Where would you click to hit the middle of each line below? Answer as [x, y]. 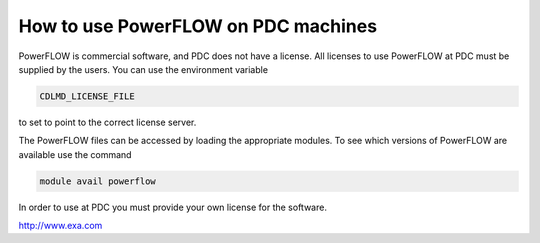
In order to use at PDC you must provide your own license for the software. [172, 207]
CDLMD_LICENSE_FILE [87, 96]
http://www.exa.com [60, 226]
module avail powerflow [98, 181]
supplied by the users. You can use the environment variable [143, 69]
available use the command [75, 154]
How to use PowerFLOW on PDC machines [198, 26]
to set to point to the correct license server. [107, 122]
